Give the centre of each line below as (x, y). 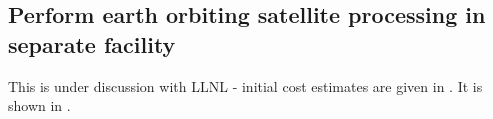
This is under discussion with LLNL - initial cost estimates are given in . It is (245, 85)
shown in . (39, 105)
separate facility (92, 43)
